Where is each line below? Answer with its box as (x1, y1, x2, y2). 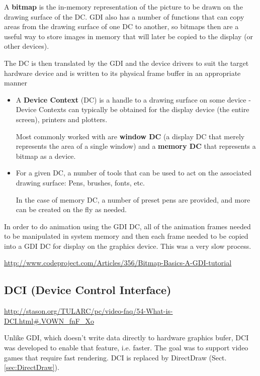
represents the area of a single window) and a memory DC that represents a (16, 141, 256, 151)
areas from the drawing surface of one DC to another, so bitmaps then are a (4, 21, 239, 32)
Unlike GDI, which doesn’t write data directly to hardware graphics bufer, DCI (4, 332, 249, 343)
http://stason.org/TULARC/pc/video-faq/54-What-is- (4, 306, 173, 316)
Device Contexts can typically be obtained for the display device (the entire (16, 104, 249, 115)
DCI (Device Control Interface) (4, 282, 171, 298)
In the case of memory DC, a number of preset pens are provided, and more (16, 194, 250, 205)
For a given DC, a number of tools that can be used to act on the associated (16, 167, 251, 178)
